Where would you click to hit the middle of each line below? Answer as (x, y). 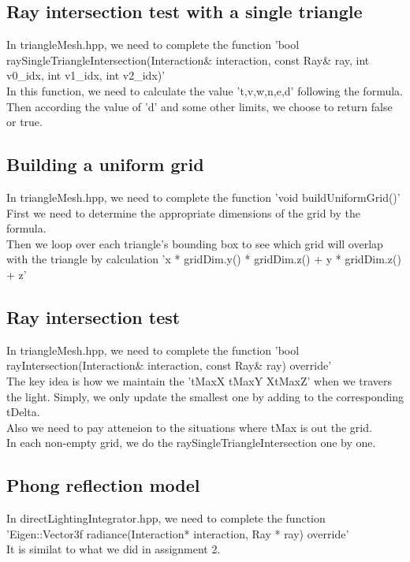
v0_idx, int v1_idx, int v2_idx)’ (86, 75)
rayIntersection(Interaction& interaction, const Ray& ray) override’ (169, 365)
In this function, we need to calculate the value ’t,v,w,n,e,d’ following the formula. (205, 90)
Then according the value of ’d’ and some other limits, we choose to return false (199, 106)
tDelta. (23, 412)
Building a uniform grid (105, 164)
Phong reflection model (103, 485)
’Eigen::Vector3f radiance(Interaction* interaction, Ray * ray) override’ (178, 533)
